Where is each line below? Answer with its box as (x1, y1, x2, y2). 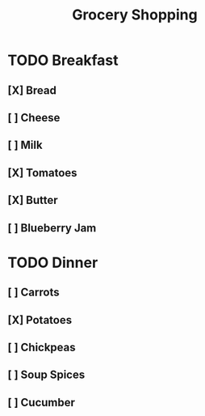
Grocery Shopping (71, 6, 199, 24)
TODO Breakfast (7, 51, 119, 70)
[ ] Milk (7, 138, 43, 152)
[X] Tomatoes (7, 166, 77, 180)
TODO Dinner (7, 253, 98, 272)
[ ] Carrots (7, 286, 60, 299)
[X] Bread (7, 83, 57, 97)
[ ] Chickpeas (7, 340, 76, 354)
